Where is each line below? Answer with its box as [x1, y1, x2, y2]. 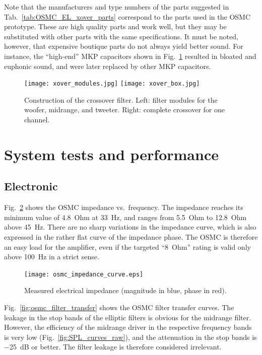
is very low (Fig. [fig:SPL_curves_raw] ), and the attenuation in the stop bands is [4, 331, 257, 342]
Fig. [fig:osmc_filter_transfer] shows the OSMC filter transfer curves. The [4, 302, 234, 312]
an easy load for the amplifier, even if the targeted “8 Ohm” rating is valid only [4, 241, 251, 252]
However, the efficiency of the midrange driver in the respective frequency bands [4, 322, 252, 332]
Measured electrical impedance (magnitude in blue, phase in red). [24, 285, 227, 296]
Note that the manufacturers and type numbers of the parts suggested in [4, 2, 229, 12]
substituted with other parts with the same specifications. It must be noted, [4, 31, 238, 41]
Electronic [4, 178, 58, 194]
